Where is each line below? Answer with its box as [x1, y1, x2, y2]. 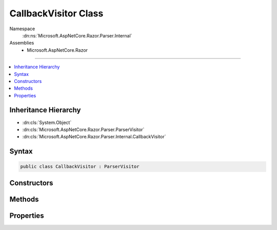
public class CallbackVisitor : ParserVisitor [20, 164, 140, 170]
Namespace [9, 26, 35, 32]
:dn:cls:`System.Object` [22, 119, 72, 126]
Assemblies [9, 40, 34, 46]
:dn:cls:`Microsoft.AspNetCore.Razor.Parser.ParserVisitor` [22, 126, 145, 133]
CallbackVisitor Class [9, 8, 104, 19]
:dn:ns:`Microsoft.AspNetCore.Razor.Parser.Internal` [22, 32, 132, 38]
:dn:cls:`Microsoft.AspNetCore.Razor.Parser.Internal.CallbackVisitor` [22, 134, 166, 140]
